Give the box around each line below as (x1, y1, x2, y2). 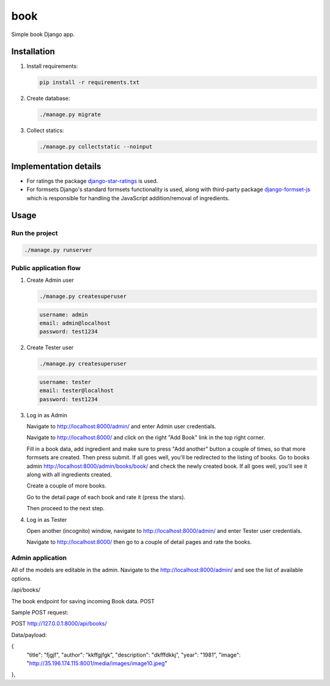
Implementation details (11, 161, 101, 171)
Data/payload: (11, 631, 47, 638)
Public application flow (11, 263, 81, 272)
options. (11, 575, 32, 582)
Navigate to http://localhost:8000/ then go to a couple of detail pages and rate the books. (26, 538, 252, 546)
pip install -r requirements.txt (39, 79, 140, 86)
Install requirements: (26, 62, 78, 70)
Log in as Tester (26, 516, 67, 523)
